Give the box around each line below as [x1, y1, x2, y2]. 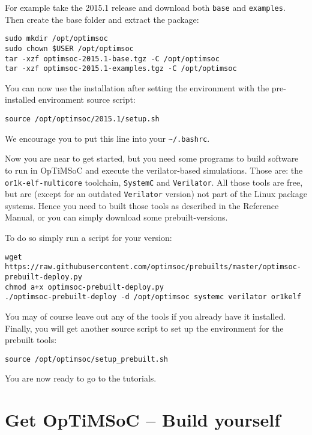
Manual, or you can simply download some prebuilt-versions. [5, 211, 228, 224]
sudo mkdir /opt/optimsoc [5, 34, 108, 43]
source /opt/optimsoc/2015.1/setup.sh [5, 115, 160, 124]
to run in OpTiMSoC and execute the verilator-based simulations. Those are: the [5, 163, 303, 176]
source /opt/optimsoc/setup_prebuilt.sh [5, 354, 169, 364]
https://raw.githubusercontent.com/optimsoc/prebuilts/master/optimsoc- [5, 263, 301, 272]
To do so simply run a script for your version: [5, 231, 172, 244]
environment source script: [38, 93, 136, 106]
